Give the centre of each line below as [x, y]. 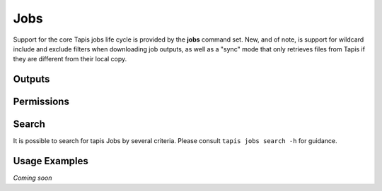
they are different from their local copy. [70, 59]
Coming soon [33, 178]
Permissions [41, 102]
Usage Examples [51, 161]
